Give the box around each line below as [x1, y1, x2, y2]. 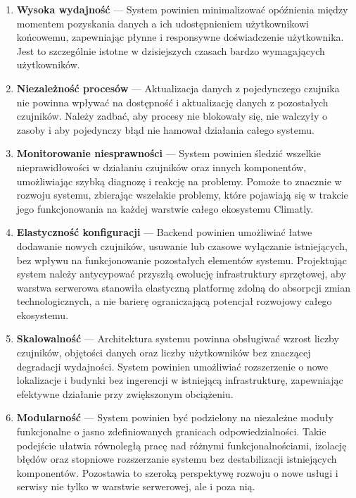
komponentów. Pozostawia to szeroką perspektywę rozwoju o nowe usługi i [16, 465, 338, 480]
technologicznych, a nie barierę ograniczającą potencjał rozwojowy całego [16, 294, 332, 309]
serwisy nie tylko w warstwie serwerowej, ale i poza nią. [16, 479, 255, 494]
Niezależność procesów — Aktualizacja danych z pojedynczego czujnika [16, 80, 340, 95]
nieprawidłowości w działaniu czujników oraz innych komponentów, [16, 159, 307, 174]
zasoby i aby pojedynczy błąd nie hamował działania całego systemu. [16, 122, 314, 137]
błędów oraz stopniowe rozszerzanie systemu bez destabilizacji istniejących [16, 452, 337, 466]
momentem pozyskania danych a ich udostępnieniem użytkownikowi [16, 15, 309, 30]
